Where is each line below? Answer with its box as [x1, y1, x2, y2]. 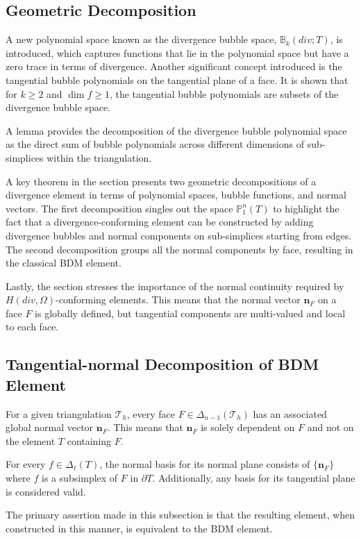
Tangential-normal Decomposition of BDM [6, 353, 319, 375]
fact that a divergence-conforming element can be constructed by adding [6, 214, 314, 229]
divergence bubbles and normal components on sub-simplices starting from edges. [6, 228, 352, 242]
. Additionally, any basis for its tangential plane [152, 471, 355, 485]
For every [6, 457, 46, 471]
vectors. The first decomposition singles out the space [6, 201, 233, 215]
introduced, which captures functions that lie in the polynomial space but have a [6, 45, 349, 60]
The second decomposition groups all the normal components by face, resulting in [6, 242, 353, 256]
